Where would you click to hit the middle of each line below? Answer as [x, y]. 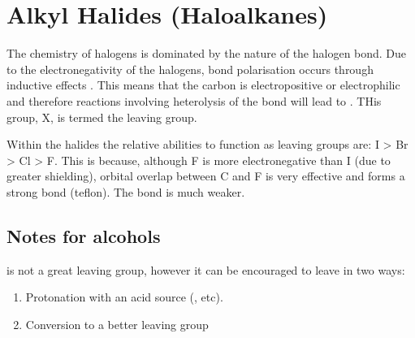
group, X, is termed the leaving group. [102, 117]
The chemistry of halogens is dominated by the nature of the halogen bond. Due [207, 53]
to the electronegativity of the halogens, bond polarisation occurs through [190, 69]
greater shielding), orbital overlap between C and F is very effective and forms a [206, 176]
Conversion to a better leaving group [117, 324]
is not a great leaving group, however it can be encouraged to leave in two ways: [206, 269]
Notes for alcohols [84, 235]
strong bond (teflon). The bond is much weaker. [126, 191]
